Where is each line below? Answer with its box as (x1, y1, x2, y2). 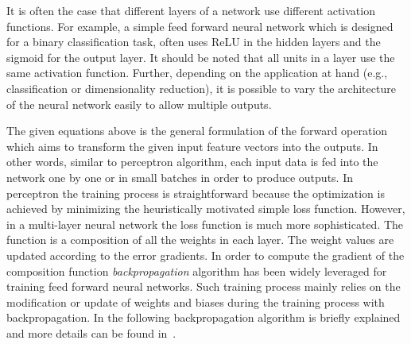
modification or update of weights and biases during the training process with (6, 293, 385, 310)
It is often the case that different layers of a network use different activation (6, 2, 375, 18)
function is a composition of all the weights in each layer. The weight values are (6, 231, 394, 248)
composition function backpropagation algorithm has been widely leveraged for (6, 262, 387, 279)
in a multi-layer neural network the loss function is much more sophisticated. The (6, 215, 404, 232)
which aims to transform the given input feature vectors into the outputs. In (6, 137, 378, 154)
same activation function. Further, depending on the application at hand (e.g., (6, 64, 388, 81)
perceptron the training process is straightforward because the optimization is (6, 184, 385, 201)
